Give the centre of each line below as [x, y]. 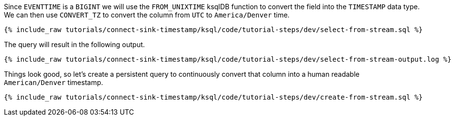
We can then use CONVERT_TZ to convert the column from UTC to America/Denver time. [147, 15]
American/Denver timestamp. [54, 82]
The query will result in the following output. [75, 44]
